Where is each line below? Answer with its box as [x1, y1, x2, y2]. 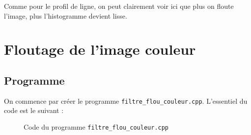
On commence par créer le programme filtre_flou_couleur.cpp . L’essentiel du [4, 95, 248, 106]
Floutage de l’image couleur [4, 39, 196, 59]
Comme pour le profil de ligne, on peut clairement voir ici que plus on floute [4, 1, 234, 11]
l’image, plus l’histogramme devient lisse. [4, 10, 127, 21]
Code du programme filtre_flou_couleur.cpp [24, 122, 169, 132]
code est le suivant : [4, 105, 64, 115]
